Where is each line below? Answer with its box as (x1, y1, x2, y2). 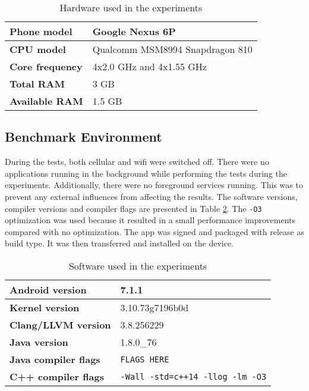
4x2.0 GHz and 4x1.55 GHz (92, 60, 207, 73)
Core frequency (10, 60, 83, 73)
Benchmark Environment (5, 127, 162, 146)
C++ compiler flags (10, 370, 104, 384)
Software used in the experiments (68, 259, 207, 273)
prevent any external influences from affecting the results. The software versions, (5, 190, 298, 202)
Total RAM (10, 77, 65, 90)
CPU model (10, 42, 66, 56)
